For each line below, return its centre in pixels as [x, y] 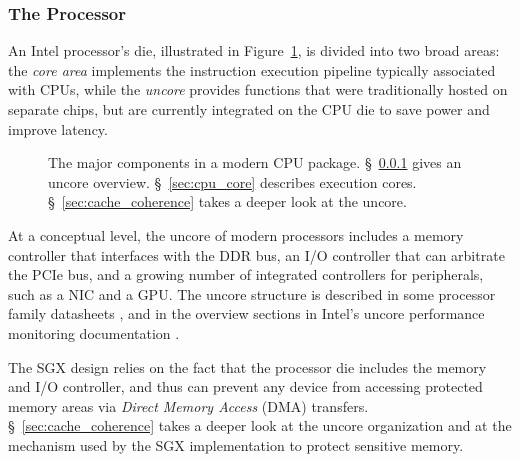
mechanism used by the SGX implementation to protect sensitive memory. [236, 444]
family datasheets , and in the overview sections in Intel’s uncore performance [246, 313]
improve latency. [58, 128]
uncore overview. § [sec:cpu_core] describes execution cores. [232, 181]
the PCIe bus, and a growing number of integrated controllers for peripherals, [246, 274]
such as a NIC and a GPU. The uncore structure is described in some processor [252, 293]
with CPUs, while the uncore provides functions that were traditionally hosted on [258, 89]
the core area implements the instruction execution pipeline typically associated [252, 69]
